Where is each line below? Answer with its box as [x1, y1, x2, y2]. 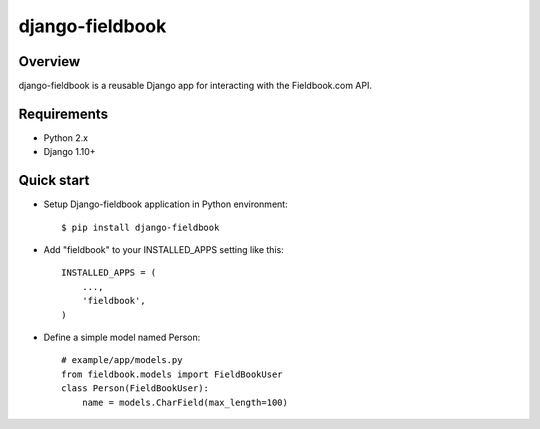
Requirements [18, 105, 109, 122]
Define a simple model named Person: [43, 331, 201, 343]
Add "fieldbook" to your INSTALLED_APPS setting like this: [43, 244, 284, 256]
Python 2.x [43, 131, 89, 144]
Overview [18, 53, 81, 70]
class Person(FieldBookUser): [61, 383, 210, 394]
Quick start [18, 172, 90, 189]
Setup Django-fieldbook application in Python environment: [43, 198, 289, 210]
